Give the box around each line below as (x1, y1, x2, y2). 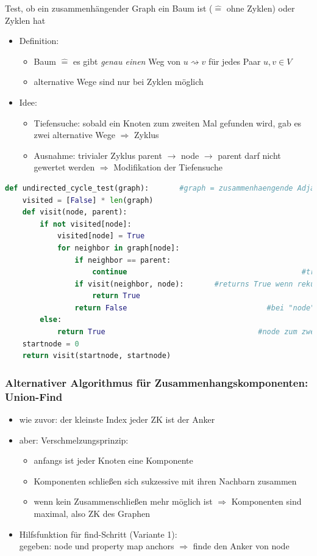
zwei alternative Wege (34, 128, 115, 141)
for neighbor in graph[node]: (57, 243, 180, 252)
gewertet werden (34, 161, 95, 174)
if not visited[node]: (40, 219, 132, 229)
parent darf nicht (218, 148, 281, 161)
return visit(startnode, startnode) (22, 351, 171, 360)
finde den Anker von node (193, 540, 290, 552)
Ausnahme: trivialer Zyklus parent (34, 148, 162, 161)
